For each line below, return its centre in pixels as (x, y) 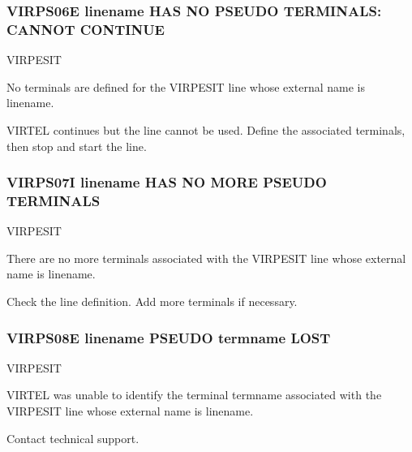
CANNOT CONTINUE (86, 29)
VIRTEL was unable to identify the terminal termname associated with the (194, 395)
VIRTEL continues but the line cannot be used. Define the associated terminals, (206, 129)
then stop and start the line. (77, 146)
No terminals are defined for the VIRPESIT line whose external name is (186, 86)
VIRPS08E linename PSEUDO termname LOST (169, 337)
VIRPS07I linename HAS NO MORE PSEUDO (167, 182)
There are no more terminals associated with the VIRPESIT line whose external (206, 258)
